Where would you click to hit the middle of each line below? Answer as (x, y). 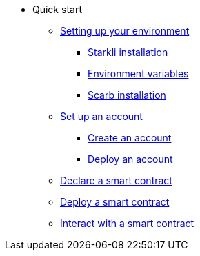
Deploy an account (130, 159)
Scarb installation (127, 95)
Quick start (57, 9)
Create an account (130, 138)
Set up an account (101, 116)
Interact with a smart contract (127, 223)
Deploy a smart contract (115, 202)
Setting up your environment (125, 31)
